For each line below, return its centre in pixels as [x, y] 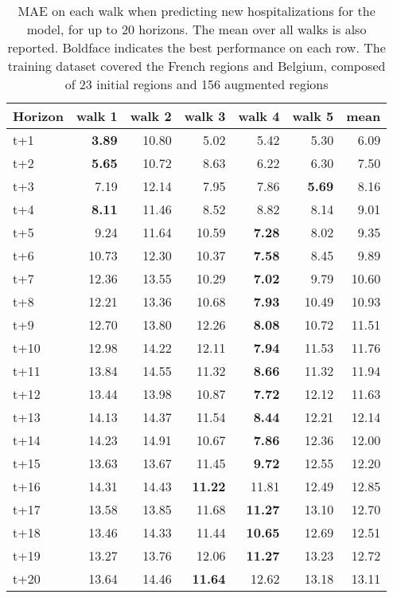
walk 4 [259, 116]
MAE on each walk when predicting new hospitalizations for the [196, 11]
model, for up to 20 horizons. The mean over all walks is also [196, 29]
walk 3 [205, 116]
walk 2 [151, 116]
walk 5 [313, 116]
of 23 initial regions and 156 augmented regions [196, 84]
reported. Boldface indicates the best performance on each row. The [196, 47]
